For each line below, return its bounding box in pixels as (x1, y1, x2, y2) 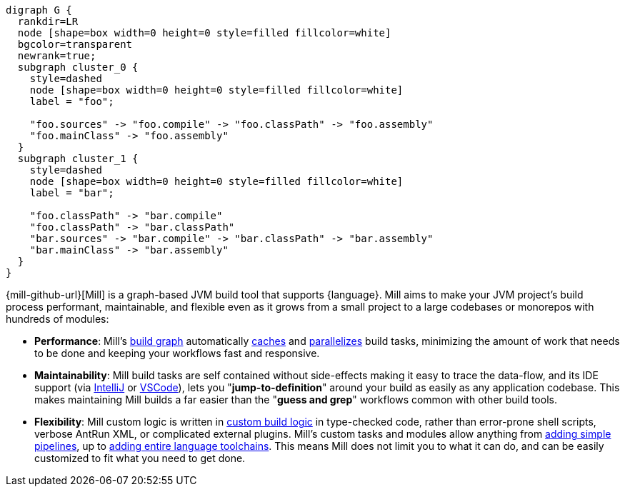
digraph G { (6, 4, 72, 16)
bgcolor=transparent (17, 39, 133, 50)
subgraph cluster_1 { (17, 153, 139, 164)
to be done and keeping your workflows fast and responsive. (34, 347, 320, 359)
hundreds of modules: (6, 313, 109, 325)
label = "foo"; (29, 96, 114, 107)
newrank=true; (17, 50, 96, 61)
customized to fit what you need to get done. (34, 452, 246, 464)
